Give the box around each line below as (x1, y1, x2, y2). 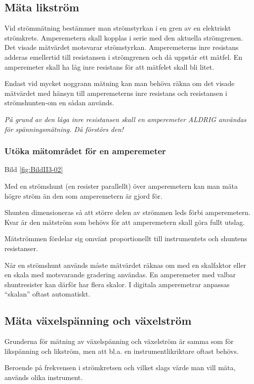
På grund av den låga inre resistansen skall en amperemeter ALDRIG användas (4, 114, 247, 124)
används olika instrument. (4, 372, 83, 382)
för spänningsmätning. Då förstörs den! (4, 124, 124, 134)
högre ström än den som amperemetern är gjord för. (4, 190, 163, 201)
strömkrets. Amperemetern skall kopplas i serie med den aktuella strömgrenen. (4, 32, 243, 43)
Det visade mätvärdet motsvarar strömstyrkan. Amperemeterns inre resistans (4, 42, 239, 52)
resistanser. (4, 243, 38, 253)
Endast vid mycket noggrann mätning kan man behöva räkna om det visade (4, 78, 235, 88)
